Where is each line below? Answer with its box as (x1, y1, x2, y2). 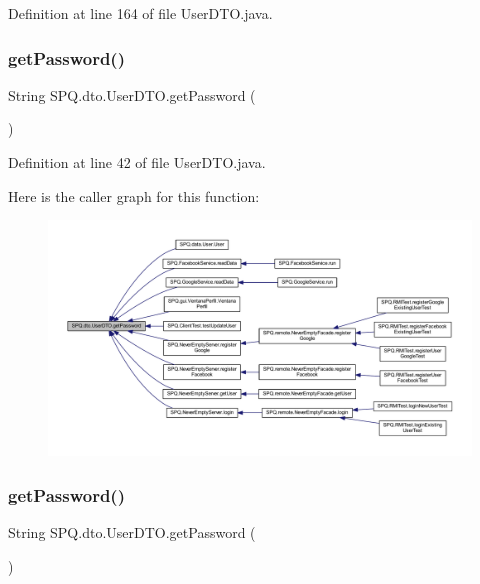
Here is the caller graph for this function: (8, 185, 260, 206)
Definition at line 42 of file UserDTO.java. (8, 152, 266, 172)
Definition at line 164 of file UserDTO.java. (8, 3, 273, 23)
